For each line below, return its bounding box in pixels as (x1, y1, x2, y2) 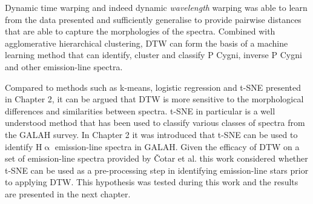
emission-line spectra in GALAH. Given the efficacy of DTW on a (54, 140, 300, 153)
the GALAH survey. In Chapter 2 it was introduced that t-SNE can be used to (5, 128, 298, 140)
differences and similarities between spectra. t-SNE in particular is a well (5, 104, 275, 117)
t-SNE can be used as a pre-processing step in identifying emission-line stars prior (5, 163, 309, 176)
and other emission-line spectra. (5, 60, 123, 73)
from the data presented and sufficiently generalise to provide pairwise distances (5, 13, 301, 25)
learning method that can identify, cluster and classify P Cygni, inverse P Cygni (5, 48, 302, 61)
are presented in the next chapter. (5, 187, 131, 200)
